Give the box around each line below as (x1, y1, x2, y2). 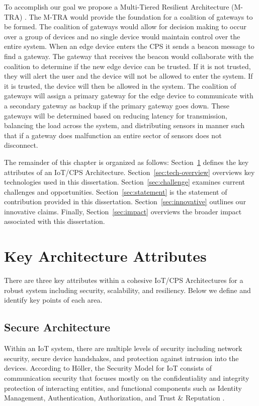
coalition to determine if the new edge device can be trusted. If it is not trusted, (4, 61, 251, 71)
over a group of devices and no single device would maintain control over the (4, 31, 240, 41)
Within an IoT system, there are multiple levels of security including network (4, 343, 242, 354)
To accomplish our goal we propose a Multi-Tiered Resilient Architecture (4, 2, 229, 12)
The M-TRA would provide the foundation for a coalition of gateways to (29, 11, 253, 22)
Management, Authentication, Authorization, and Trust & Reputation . (4, 392, 225, 403)
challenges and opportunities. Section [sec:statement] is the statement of (4, 186, 227, 197)
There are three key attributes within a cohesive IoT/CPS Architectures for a (4, 275, 243, 285)
